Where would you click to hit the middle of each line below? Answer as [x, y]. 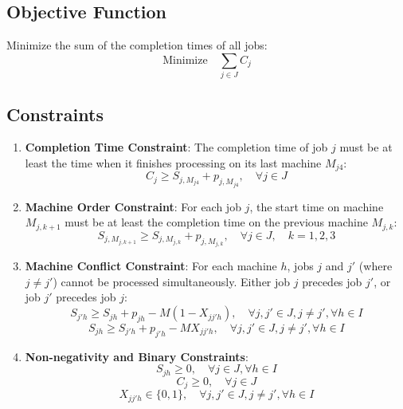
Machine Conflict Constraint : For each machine [151, 266]
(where [376, 266]
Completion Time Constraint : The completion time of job [176, 147]
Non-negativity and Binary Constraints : [137, 356]
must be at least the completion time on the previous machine [216, 222]
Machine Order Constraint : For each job [133, 206]
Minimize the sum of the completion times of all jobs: [137, 45]
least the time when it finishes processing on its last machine [173, 162]
